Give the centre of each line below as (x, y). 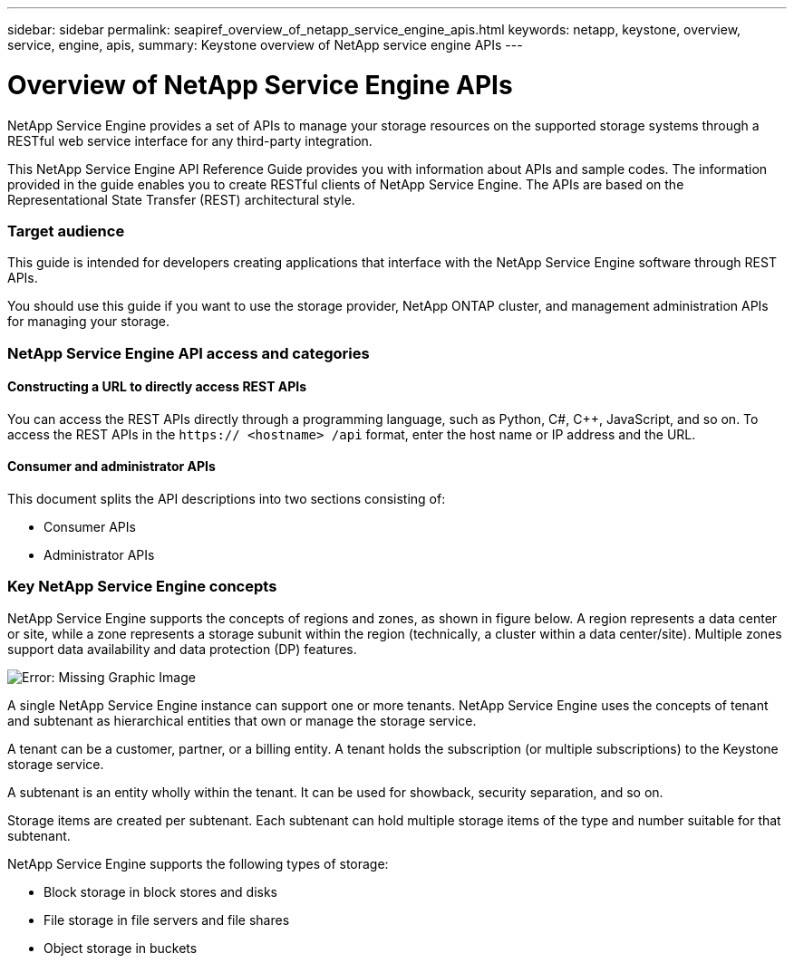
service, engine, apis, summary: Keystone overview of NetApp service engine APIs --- (265, 45)
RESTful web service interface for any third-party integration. (190, 140)
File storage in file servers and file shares (167, 920)
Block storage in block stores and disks (161, 891)
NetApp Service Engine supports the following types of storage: (198, 863)
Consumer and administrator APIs (111, 467)
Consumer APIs (90, 527)
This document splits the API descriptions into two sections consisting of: (227, 499)
